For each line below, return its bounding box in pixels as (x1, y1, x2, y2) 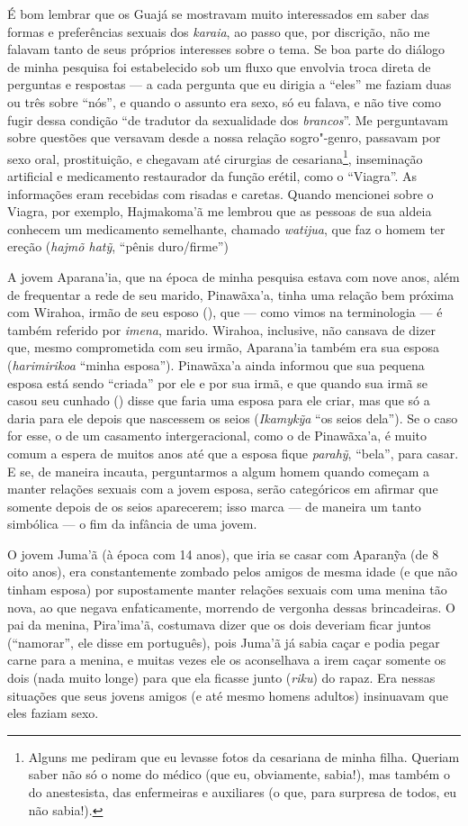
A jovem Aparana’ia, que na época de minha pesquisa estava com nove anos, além (7, 267, 460, 286)
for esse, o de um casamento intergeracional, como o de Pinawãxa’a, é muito (7, 426, 427, 445)
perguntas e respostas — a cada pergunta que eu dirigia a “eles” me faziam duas (7, 75, 452, 94)
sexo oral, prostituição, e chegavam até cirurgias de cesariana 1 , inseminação (7, 146, 423, 168)
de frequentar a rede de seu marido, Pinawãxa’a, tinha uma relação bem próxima (7, 285, 454, 304)
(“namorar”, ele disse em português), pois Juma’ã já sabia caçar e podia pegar (7, 632, 440, 651)
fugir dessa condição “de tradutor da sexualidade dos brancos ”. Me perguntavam (7, 110, 448, 129)
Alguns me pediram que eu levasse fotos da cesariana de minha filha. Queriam (28, 747, 460, 766)
